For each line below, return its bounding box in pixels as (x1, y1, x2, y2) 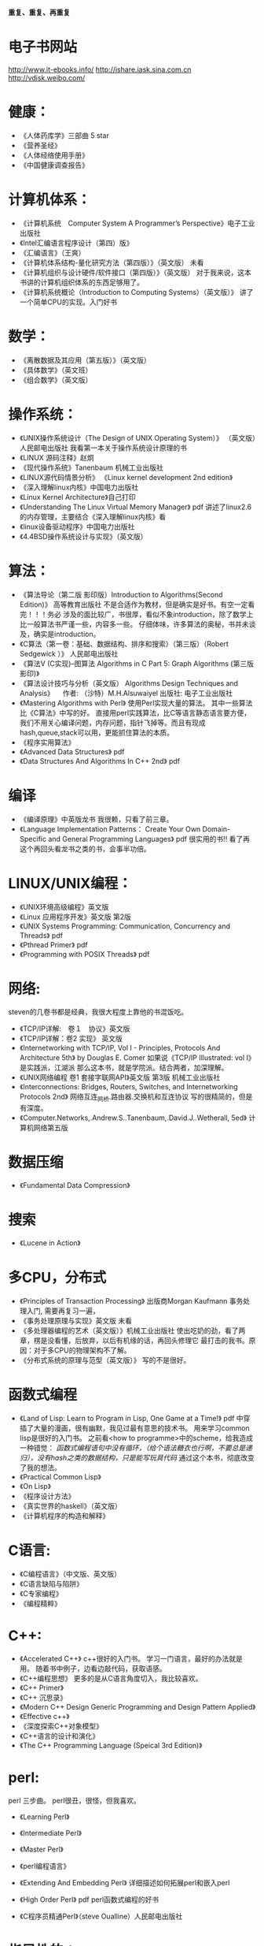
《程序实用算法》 (19, 737, 75, 747)
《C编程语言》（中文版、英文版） (19, 1568, 122, 1579)
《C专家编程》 (19, 1588, 63, 1598)
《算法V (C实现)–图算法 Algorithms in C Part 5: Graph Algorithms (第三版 (19, 658, 254, 668)
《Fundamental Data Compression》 (19, 1181, 130, 1190)
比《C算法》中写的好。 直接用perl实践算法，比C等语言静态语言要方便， (19, 708, 251, 717)
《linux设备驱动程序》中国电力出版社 (19, 522, 135, 531)
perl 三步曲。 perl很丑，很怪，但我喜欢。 (8, 1795, 141, 1805)
